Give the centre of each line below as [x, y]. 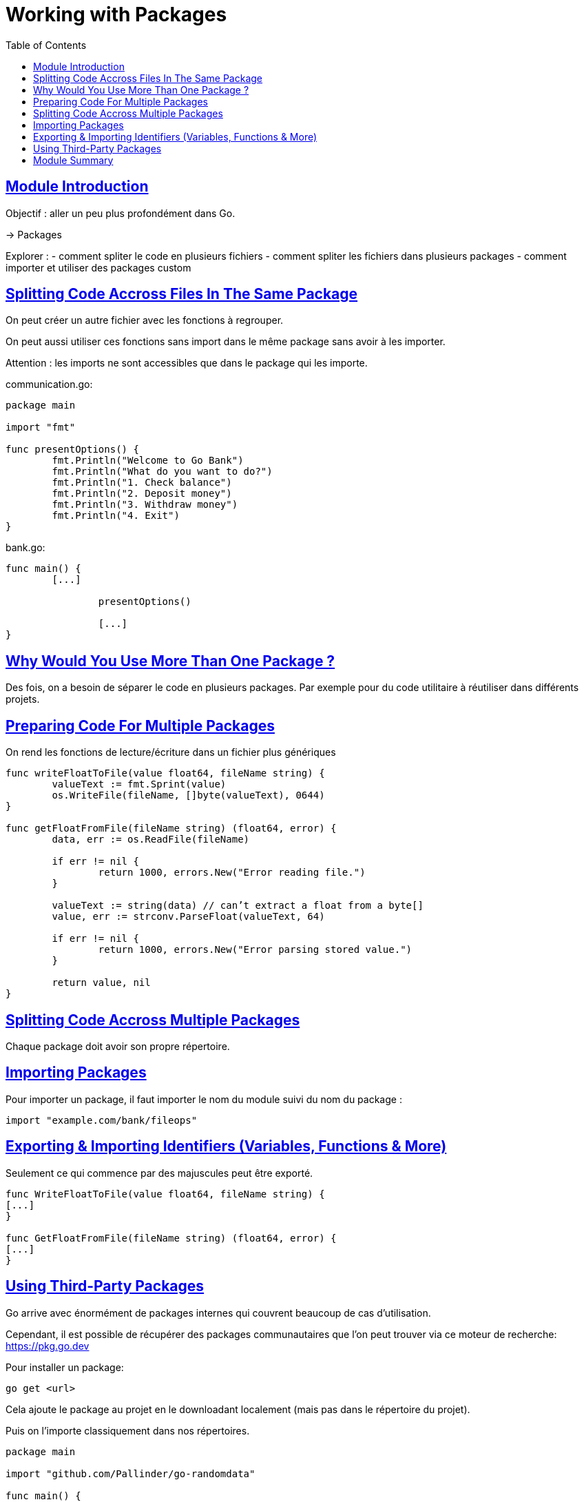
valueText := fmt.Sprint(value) [139, 784]
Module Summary [73, 160]
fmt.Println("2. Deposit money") [142, 494]
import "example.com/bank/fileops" [102, 1120]
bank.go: [25, 548]
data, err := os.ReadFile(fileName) [151, 840]
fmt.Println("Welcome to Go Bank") [148, 461]
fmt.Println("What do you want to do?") [162, 472]
